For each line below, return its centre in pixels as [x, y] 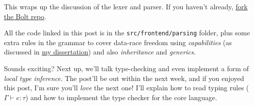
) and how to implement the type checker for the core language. [121, 97]
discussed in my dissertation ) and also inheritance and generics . [100, 52]
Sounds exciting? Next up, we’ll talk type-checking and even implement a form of [127, 68]
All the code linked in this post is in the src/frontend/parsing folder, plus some [127, 33]
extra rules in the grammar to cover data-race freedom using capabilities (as [118, 42]
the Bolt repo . [25, 16]
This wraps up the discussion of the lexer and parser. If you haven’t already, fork [126, 6]
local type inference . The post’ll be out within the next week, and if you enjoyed [124, 78]
